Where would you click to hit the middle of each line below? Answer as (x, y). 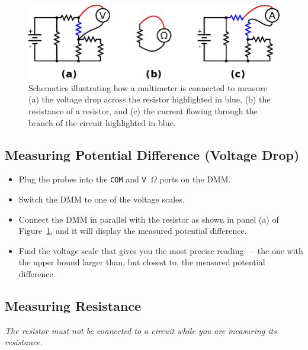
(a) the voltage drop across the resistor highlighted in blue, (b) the (150, 99)
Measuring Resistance (73, 305)
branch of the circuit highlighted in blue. (102, 122)
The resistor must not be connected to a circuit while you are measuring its (141, 330)
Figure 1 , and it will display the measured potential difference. (133, 231)
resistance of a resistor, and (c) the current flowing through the (143, 110)
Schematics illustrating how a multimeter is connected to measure (148, 87)
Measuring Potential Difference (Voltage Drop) (152, 154)
